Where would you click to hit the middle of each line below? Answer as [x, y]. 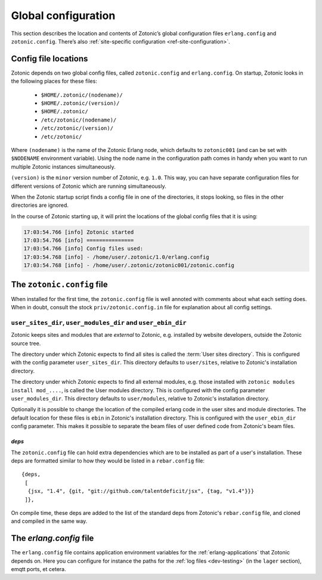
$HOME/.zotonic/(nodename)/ [82, 95]
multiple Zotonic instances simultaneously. [63, 166]
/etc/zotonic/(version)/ [77, 128]
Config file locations [49, 59]
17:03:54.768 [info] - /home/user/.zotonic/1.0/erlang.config [116, 257]
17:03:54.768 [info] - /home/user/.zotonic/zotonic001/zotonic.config [129, 266]
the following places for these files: [54, 81]
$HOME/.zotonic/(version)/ [80, 103]
